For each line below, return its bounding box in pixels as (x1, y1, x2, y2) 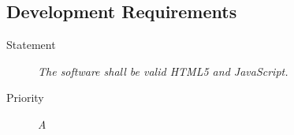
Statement (6, 36, 56, 53)
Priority (6, 89, 44, 106)
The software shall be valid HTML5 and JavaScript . (38, 62, 288, 79)
